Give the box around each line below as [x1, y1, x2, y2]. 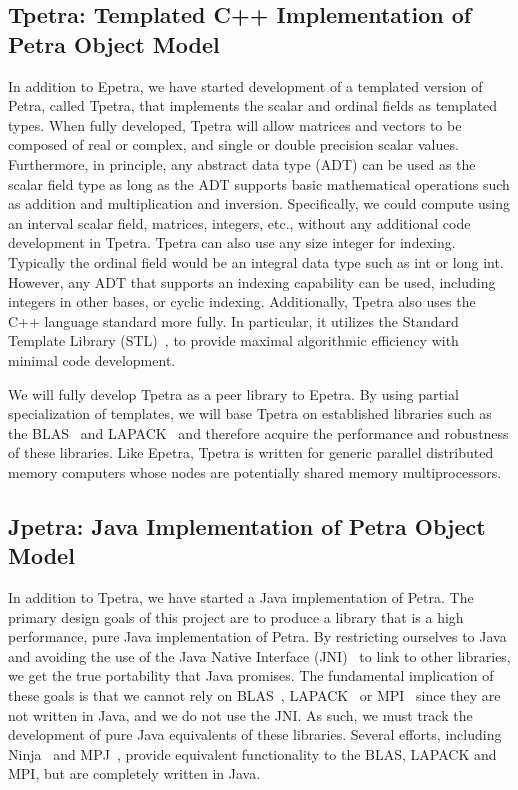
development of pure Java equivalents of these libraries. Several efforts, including [8, 724, 502, 745]
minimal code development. [8, 349, 176, 370]
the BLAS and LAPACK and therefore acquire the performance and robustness [8, 422, 509, 443]
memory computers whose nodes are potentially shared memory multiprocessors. [8, 461, 502, 482]
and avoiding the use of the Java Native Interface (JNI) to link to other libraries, [8, 645, 511, 666]
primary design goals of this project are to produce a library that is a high [8, 606, 464, 627]
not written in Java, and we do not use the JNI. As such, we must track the [8, 704, 473, 725]
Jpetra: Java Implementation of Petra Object [8, 510, 486, 541]
